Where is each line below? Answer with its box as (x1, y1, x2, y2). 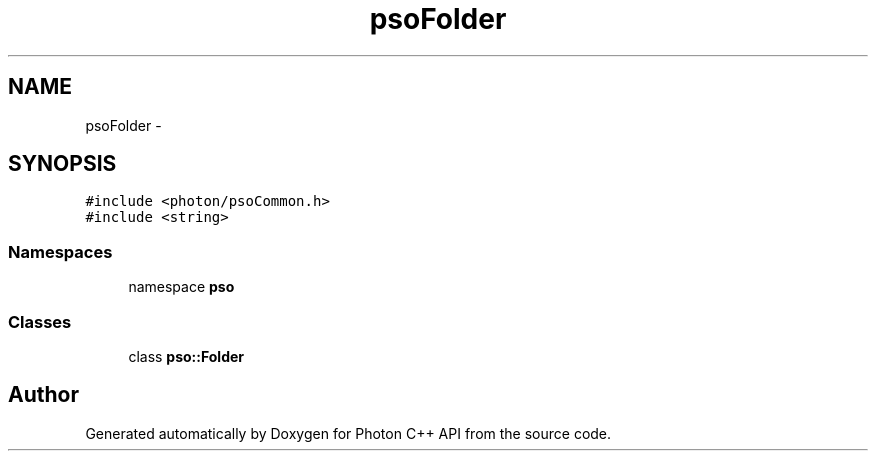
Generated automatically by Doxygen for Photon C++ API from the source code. (85, 424, 612, 442)
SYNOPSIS (8, 151, 117, 177)
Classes (8, 311, 72, 332)
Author (8, 382, 79, 408)
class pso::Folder (128, 347, 245, 365)
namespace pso (128, 278, 235, 296)
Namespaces (8, 241, 113, 262)
